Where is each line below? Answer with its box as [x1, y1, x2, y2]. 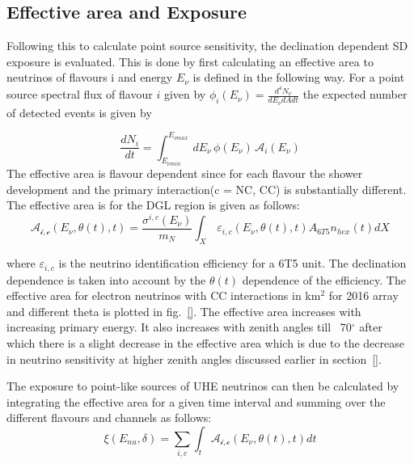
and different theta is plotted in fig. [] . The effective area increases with [6, 302, 361, 319]
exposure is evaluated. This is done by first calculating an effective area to [6, 53, 374, 70]
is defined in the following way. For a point [192, 69, 405, 86]
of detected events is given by [6, 103, 152, 120]
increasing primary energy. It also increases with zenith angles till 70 [6, 318, 352, 335]
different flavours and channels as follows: [6, 409, 212, 426]
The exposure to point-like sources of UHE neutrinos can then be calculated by [6, 378, 399, 394]
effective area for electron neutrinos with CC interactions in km [6, 287, 321, 304]
